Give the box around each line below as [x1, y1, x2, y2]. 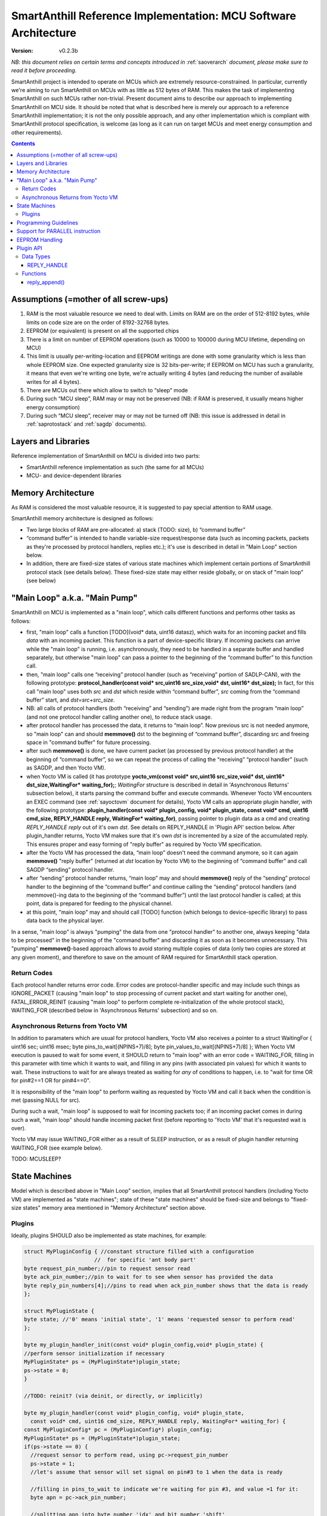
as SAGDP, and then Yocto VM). [26, 764, 106, 771]
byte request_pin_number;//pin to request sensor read [24, 1265, 190, 1272]
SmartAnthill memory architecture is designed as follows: [11, 515, 154, 522]
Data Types [22, 253, 51, 260]
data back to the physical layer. [26, 917, 104, 924]
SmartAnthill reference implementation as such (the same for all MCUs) [26, 463, 204, 471]
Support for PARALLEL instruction [16, 227, 101, 235]
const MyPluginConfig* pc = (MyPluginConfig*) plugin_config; [24, 1426, 213, 1434]
